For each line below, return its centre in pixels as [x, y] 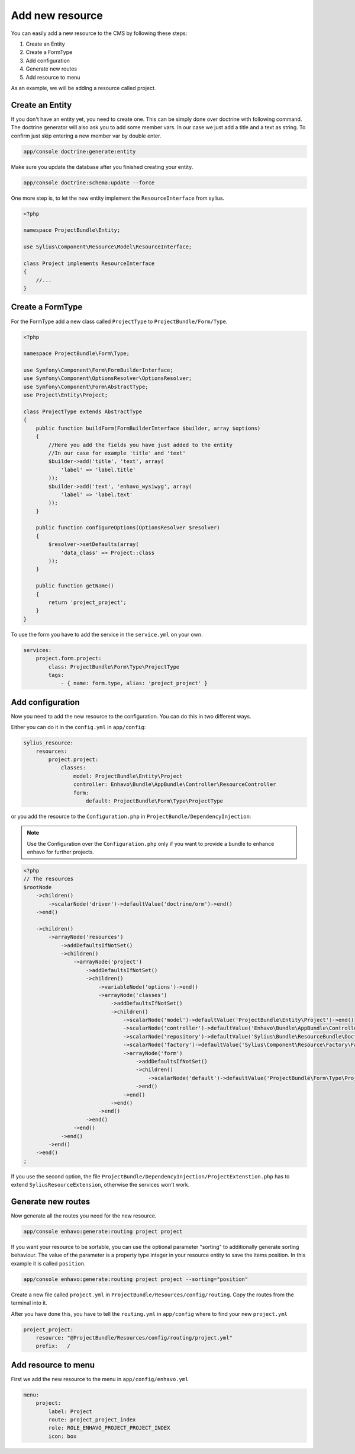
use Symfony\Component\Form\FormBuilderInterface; [99, 370]
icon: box [62, 1436]
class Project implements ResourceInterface [89, 263]
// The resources [49, 879]
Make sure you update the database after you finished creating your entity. [102, 167]
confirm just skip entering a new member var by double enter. [86, 136]
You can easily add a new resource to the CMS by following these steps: [99, 33]
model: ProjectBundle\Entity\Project [128, 776]
